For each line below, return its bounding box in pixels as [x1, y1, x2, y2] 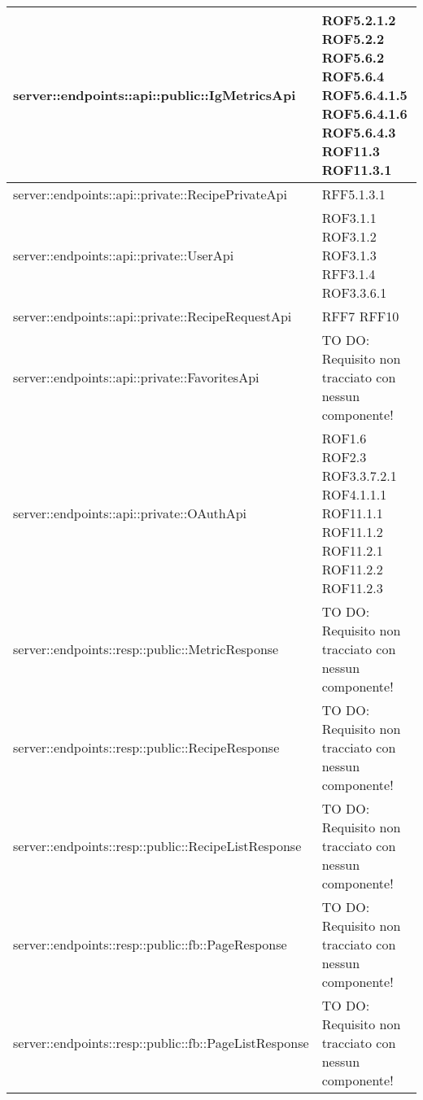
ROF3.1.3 [321, 246, 377, 264]
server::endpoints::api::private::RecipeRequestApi [13, 307, 292, 325]
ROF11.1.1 [321, 504, 383, 522]
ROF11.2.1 [321, 541, 383, 560]
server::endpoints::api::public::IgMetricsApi [13, 85, 296, 104]
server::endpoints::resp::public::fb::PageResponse [13, 935, 287, 954]
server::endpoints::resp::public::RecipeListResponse [13, 836, 302, 855]
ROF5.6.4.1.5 [321, 85, 408, 104]
